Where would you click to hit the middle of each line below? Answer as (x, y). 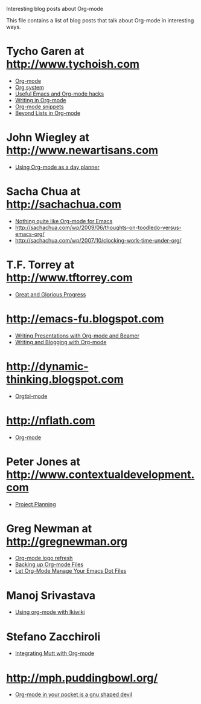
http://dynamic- (47, 366)
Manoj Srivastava (51, 595)
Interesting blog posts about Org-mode (55, 9)
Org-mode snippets (40, 106)
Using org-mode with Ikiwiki (50, 612)
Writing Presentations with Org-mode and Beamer (77, 336)
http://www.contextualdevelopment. (101, 474)
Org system (29, 87)
